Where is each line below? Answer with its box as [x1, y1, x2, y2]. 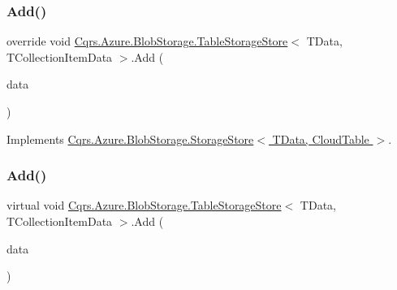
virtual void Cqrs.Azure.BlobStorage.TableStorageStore [6, 197, 282, 214]
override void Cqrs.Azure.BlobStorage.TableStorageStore [6, 32, 288, 50]
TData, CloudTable [272, 130, 369, 147]
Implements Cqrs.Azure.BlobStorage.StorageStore [6, 130, 254, 147]
